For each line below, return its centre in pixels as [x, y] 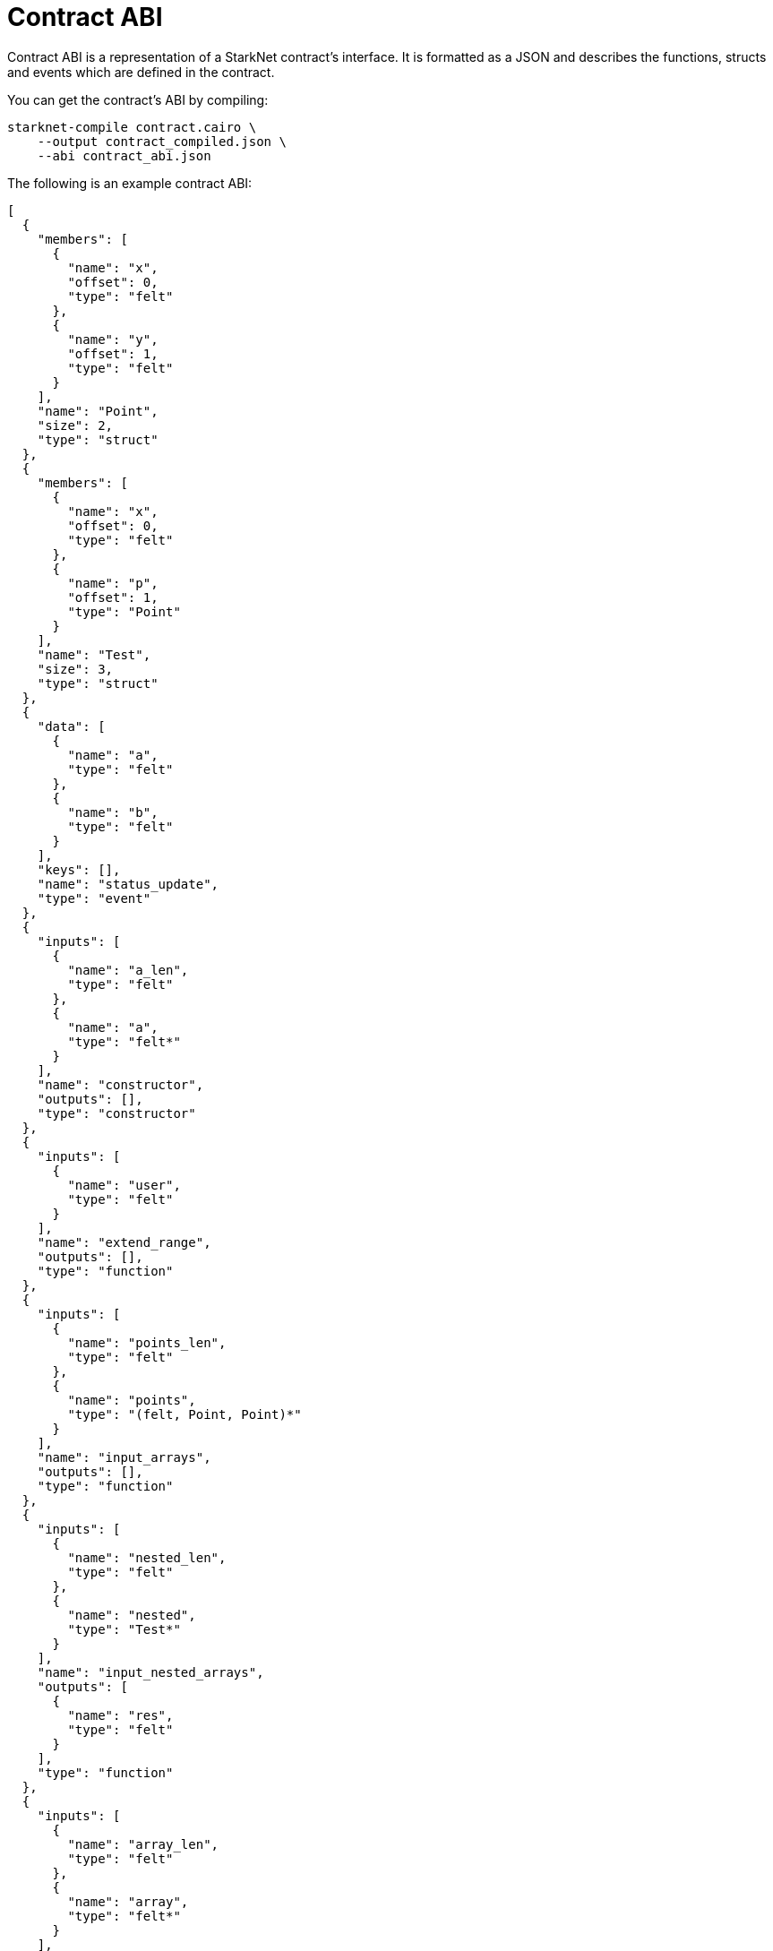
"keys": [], [79, 869]
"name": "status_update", [128, 884]
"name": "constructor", [120, 1084]
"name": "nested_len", [147, 1557]
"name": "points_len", [147, 1342]
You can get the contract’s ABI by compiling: [138, 99]
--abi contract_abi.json [124, 155]
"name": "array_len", [143, 1844]
